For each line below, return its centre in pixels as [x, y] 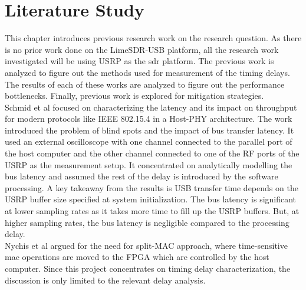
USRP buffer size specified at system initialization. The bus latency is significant [151, 199]
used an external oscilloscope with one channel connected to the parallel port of [149, 141]
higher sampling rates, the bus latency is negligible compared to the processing [147, 222]
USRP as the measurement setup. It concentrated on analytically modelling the [149, 164]
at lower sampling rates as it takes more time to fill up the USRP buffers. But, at [152, 211]
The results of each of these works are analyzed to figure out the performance [145, 84]
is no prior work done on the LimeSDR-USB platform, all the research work [142, 49]
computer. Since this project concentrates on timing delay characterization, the [148, 268]
